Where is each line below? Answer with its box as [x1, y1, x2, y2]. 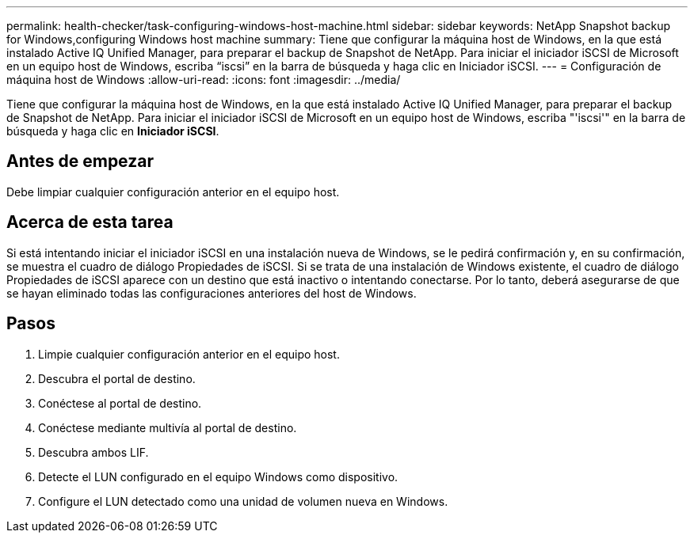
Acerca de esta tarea [6, 212, 173, 233]
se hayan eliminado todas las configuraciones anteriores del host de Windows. [6, 286, 417, 300]
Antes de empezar [6, 151, 154, 172]
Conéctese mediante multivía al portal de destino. [38, 420, 297, 435]
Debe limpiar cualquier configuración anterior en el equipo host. [6, 184, 340, 199]
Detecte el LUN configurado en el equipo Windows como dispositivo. [38, 469, 398, 484]
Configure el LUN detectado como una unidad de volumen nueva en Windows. [38, 494, 448, 508]
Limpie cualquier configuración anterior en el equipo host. [38, 347, 340, 361]
